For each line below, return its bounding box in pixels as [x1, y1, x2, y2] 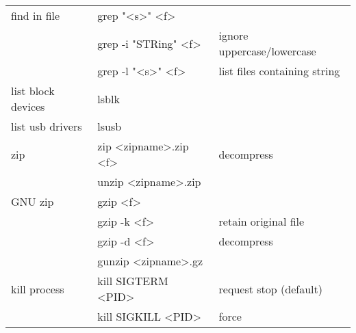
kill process [11, 280, 64, 297]
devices [11, 98, 45, 114]
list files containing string [218, 63, 340, 79]
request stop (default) [218, 280, 322, 297]
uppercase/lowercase [218, 43, 316, 59]
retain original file [218, 213, 305, 229]
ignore [218, 27, 249, 43]
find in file [11, 8, 60, 23]
